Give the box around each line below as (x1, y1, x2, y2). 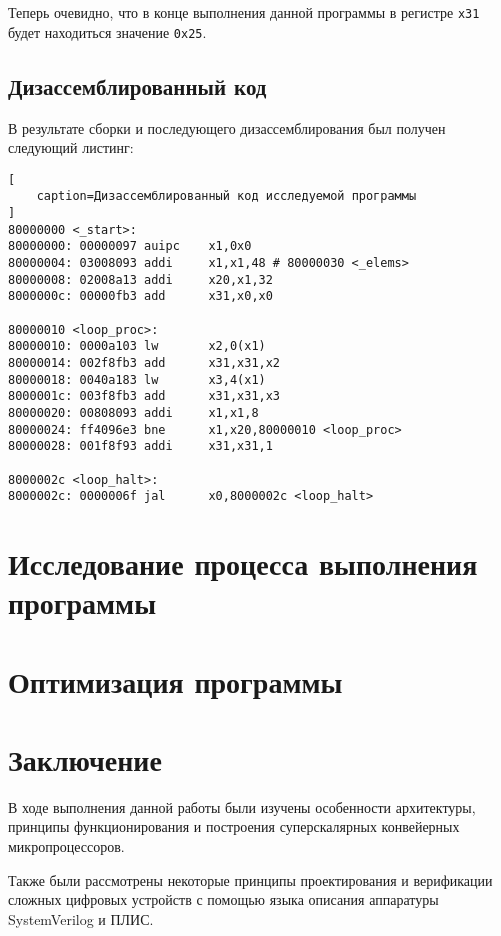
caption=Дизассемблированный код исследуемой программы (36, 189, 417, 204)
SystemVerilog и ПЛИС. (8, 908, 154, 929)
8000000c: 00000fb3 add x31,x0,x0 (8, 289, 273, 304)
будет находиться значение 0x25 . (8, 21, 207, 42)
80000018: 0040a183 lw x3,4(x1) (8, 372, 266, 387)
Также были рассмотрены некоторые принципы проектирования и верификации (8, 869, 493, 890)
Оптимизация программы (8, 660, 343, 701)
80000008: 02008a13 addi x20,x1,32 (8, 272, 273, 287)
